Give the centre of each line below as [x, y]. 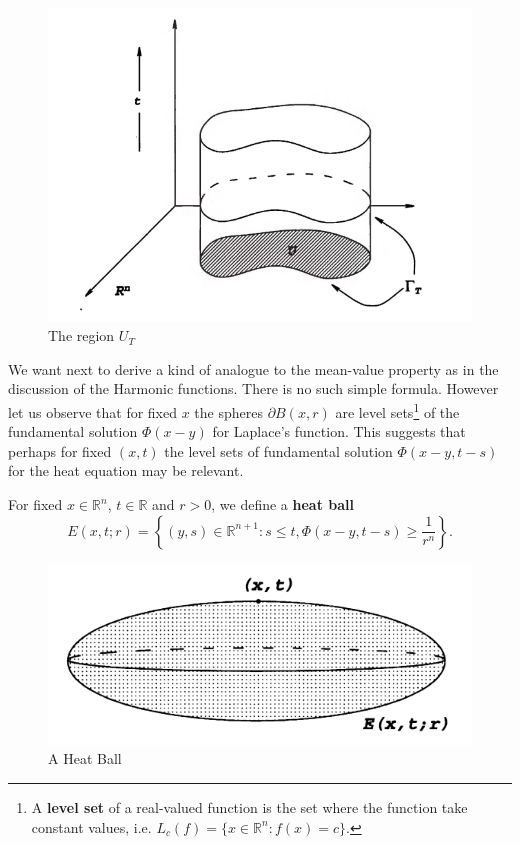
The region [81, 335]
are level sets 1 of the [397, 410]
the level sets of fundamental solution [278, 450]
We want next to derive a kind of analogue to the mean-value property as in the [253, 368]
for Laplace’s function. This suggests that [339, 431]
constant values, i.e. [91, 826]
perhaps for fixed [60, 450]
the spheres [228, 411]
